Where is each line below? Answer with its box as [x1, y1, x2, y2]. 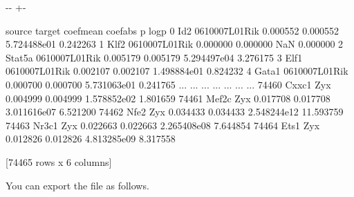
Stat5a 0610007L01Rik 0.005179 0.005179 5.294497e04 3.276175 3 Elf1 [6, 50, 303, 64]
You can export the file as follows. [6, 178, 149, 192]
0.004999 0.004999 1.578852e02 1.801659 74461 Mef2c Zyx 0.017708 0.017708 [6, 91, 330, 105]
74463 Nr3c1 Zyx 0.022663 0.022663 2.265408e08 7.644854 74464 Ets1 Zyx [6, 118, 320, 132]
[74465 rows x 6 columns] [6, 154, 112, 169]
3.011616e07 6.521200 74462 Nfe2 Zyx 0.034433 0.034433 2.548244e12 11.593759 [6, 104, 344, 119]
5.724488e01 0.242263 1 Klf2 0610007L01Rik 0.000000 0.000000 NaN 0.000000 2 [6, 37, 344, 51]
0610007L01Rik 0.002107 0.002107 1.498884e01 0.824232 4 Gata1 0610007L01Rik [6, 64, 348, 78]
